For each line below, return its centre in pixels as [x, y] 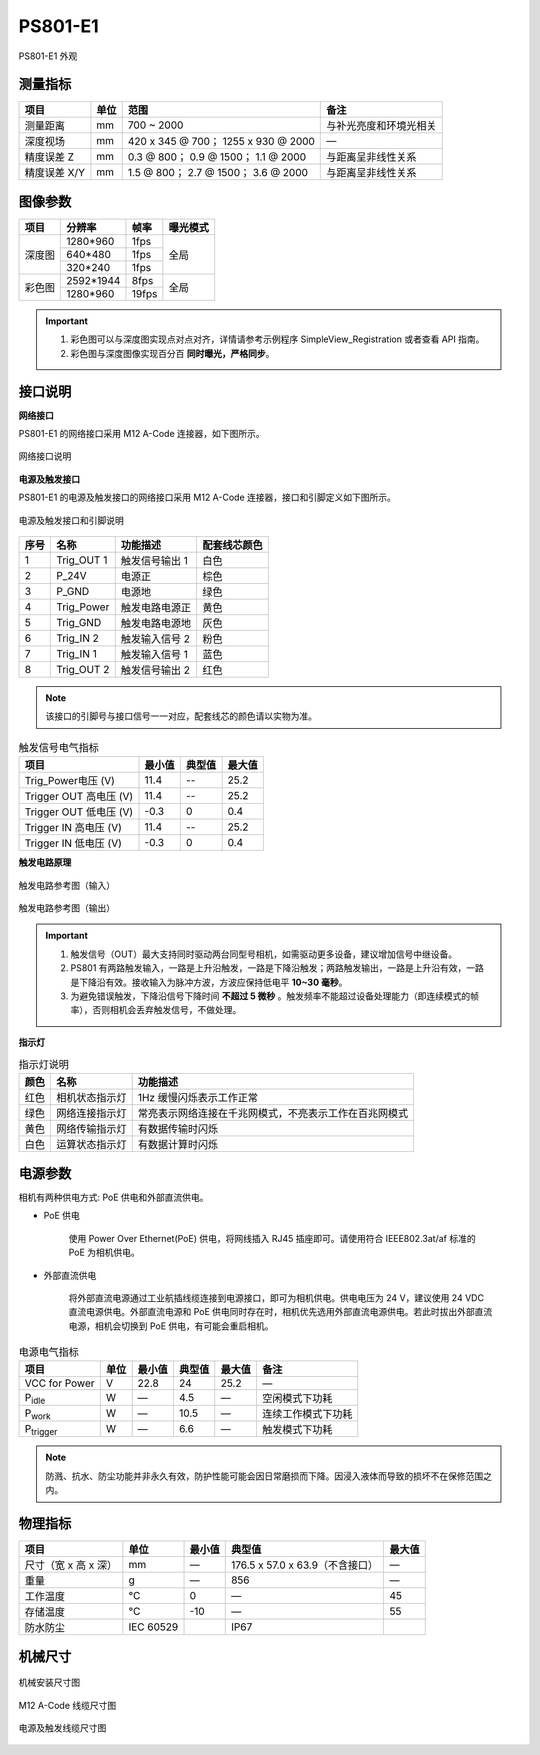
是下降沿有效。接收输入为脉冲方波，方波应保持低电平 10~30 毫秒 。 [209, 982]
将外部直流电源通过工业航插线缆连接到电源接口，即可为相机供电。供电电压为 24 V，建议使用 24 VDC [276, 1297]
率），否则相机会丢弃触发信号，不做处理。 [156, 1010]
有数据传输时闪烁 [178, 1129]
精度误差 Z [49, 157]
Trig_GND [79, 622]
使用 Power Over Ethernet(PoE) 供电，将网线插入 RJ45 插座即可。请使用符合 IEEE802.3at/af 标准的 [272, 1238]
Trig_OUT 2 [83, 669]
